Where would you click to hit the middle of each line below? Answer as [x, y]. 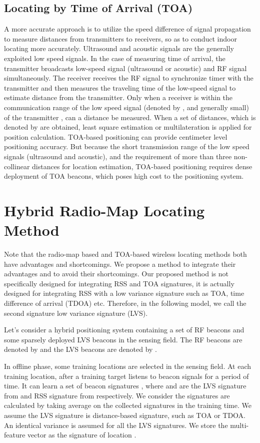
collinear [17, 166]
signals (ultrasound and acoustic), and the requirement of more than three [118, 156]
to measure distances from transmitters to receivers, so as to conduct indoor [120, 38]
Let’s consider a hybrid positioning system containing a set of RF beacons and [124, 330]
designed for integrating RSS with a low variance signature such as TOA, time [124, 293]
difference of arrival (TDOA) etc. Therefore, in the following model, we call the [125, 303]
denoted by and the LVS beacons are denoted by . [80, 349]
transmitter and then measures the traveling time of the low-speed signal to [120, 87]
